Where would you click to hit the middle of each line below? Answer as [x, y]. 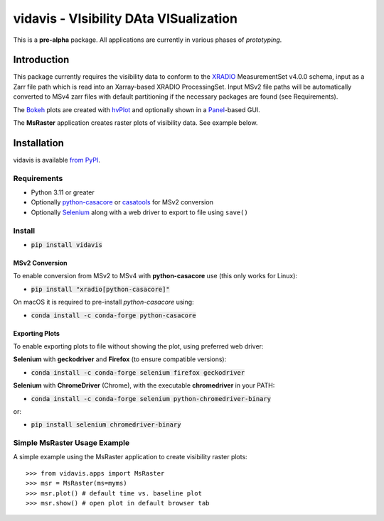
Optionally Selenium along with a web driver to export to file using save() [139, 212]
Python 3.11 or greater [63, 192]
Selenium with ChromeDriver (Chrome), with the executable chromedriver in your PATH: [144, 385]
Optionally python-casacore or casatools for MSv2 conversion [122, 202]
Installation [38, 143]
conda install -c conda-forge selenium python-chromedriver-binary [151, 399]
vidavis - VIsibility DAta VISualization [126, 18]
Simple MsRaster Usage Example [71, 443]
